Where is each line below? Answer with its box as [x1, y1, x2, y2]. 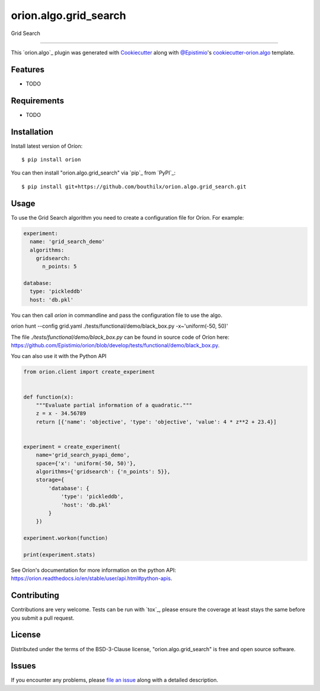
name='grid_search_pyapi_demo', [36, 452, 130, 458]
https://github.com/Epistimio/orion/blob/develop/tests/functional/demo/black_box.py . [11, 342, 220, 348]
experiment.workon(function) [23, 535, 108, 541]
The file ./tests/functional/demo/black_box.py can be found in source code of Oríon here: [11, 333, 230, 341]
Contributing [11, 591, 59, 601]
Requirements [11, 96, 65, 106]
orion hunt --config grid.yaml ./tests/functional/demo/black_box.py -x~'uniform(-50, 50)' [11, 322, 228, 329]
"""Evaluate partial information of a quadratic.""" [36, 401, 193, 408]
